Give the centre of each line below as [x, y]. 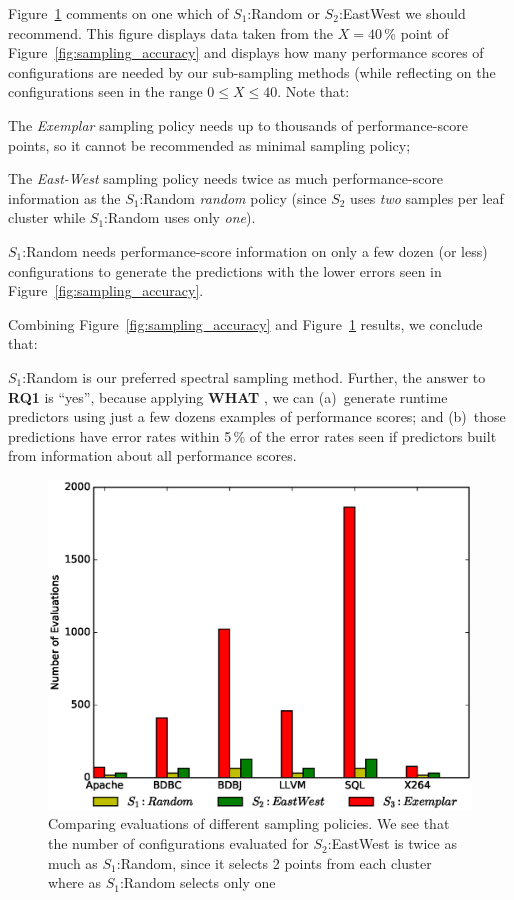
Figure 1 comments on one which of [118, 13]
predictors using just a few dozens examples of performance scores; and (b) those [257, 416]
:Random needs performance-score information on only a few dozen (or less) [255, 250]
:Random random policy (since [233, 197]
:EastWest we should [402, 13]
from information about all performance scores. [152, 455]
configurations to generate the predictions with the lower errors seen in [225, 270]
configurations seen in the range [105, 91]
